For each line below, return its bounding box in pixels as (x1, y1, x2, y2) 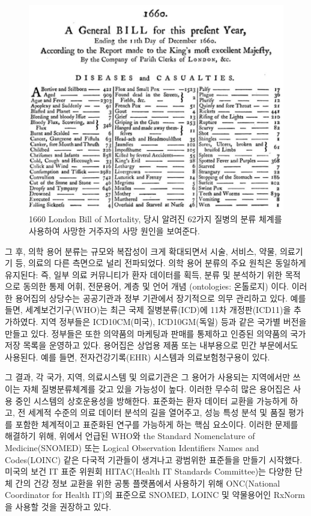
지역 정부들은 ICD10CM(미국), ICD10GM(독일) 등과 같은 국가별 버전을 (41, 315, 307, 328)
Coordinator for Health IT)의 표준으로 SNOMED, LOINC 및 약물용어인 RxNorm (5, 488, 306, 501)
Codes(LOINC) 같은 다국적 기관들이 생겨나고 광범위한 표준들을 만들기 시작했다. (5, 453, 303, 466)
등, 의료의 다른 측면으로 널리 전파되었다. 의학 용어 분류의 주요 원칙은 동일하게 (15, 256, 306, 269)
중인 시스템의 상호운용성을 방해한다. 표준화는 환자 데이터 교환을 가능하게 (15, 394, 288, 407)
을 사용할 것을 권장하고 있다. (5, 500, 112, 512)
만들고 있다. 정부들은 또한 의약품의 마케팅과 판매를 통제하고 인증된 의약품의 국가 (5, 327, 306, 339)
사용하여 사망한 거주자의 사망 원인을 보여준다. (29, 224, 200, 237)
